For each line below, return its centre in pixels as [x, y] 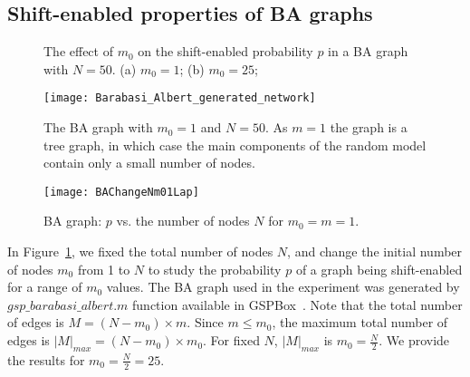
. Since [205, 322]
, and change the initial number [375, 251]
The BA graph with [98, 127]
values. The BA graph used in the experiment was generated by [283, 287]
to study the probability [215, 269]
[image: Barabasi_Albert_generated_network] [180, 98]
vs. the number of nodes [183, 221]
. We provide [414, 340]
